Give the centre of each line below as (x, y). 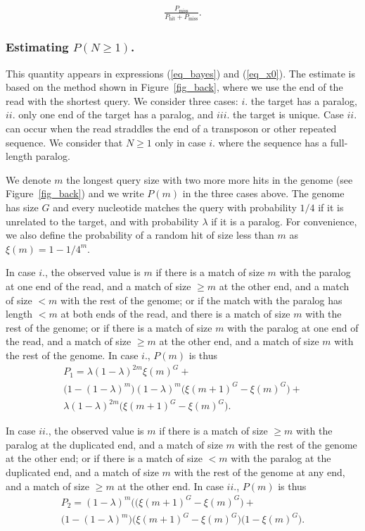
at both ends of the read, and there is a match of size (175, 314)
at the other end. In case (171, 486)
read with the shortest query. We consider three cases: (122, 100)
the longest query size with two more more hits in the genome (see (210, 179)
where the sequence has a (273, 142)
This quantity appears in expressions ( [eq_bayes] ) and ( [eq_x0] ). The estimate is (180, 73)
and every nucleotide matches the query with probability (175, 207)
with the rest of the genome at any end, (260, 471)
